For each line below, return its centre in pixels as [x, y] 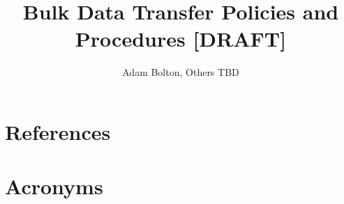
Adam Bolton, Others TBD [181, 72]
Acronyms [54, 186]
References [58, 131]
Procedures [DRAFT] [181, 39]
